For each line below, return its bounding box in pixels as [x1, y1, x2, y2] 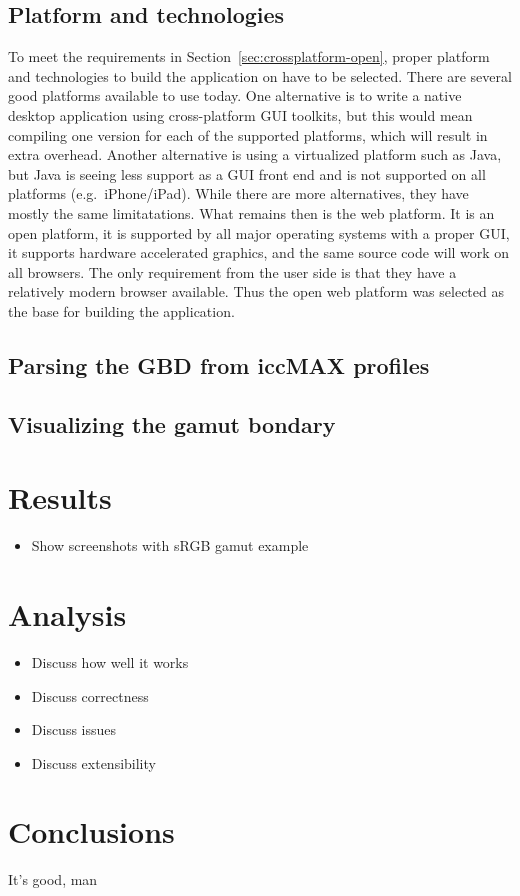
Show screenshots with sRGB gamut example [31, 535, 309, 556]
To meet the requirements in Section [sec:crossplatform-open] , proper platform [8, 46, 490, 67]
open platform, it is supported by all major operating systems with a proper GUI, [8, 222, 510, 243]
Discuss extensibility [31, 752, 156, 773]
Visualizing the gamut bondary [8, 408, 336, 439]
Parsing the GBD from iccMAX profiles [8, 349, 430, 380]
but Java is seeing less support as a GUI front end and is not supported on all [8, 163, 486, 184]
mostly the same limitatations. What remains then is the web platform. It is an [8, 202, 495, 223]
